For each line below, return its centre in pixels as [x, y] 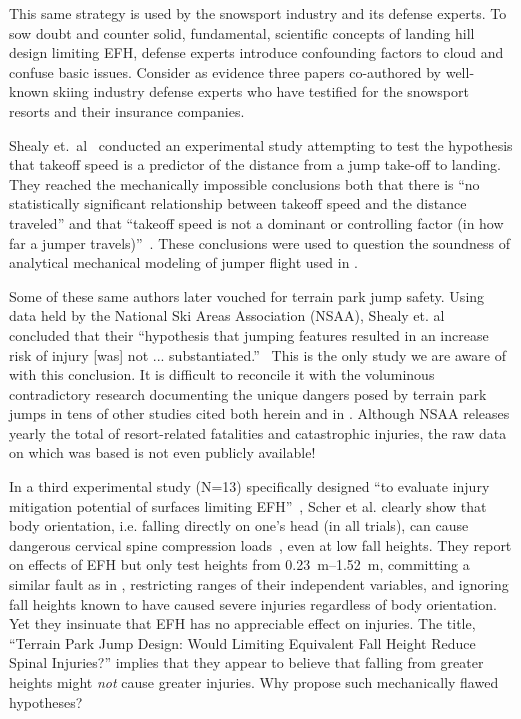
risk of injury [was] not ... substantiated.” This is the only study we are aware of [257, 354]
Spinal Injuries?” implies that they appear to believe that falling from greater [246, 662]
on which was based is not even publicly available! [162, 452]
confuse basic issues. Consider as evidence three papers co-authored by [225, 71]
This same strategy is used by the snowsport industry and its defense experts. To [258, 13]
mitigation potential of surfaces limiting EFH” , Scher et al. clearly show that [248, 505]
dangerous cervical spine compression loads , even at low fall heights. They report [260, 544]
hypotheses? [46, 701]
